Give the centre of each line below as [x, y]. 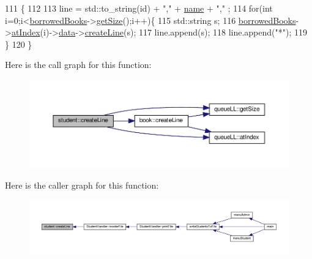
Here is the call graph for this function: [78, 65]
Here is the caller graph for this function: [82, 185]
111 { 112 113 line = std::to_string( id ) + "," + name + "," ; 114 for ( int [139, 8]
